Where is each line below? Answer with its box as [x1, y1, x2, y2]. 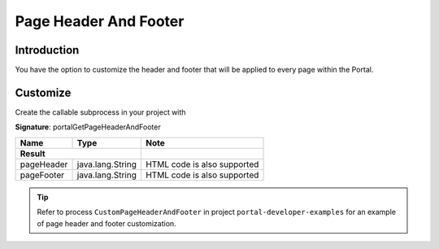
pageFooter [20, 169, 65, 181]
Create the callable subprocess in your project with [15, 107, 186, 117]
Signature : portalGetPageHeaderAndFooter [15, 122, 162, 132]
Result [20, 147, 46, 159]
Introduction [15, 43, 80, 57]
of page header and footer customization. [37, 218, 176, 228]
